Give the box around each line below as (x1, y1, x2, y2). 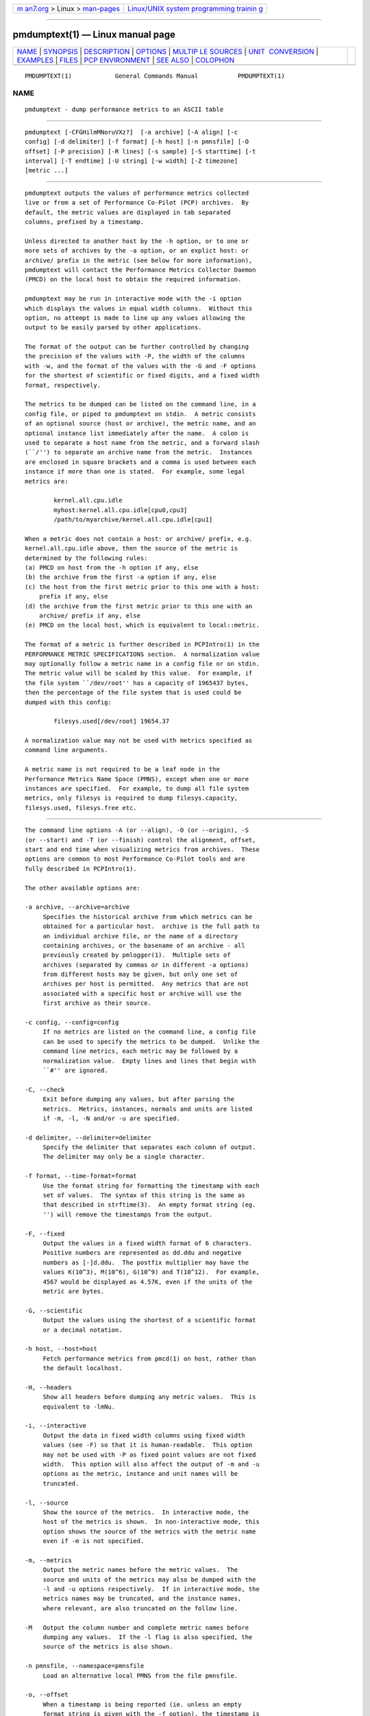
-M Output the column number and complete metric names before (25, 1623, 249, 1632)
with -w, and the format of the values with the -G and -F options (25, 362, 256, 370)
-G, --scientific (25, 1306, 83, 1314)
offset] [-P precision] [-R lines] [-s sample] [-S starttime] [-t (25, 148, 256, 155)
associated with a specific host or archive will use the (42, 989, 242, 997)
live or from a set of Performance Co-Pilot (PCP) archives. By (25, 199, 249, 207)
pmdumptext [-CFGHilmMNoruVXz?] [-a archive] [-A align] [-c (25, 128, 238, 136)
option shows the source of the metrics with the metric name (42, 1527, 256, 1535)
